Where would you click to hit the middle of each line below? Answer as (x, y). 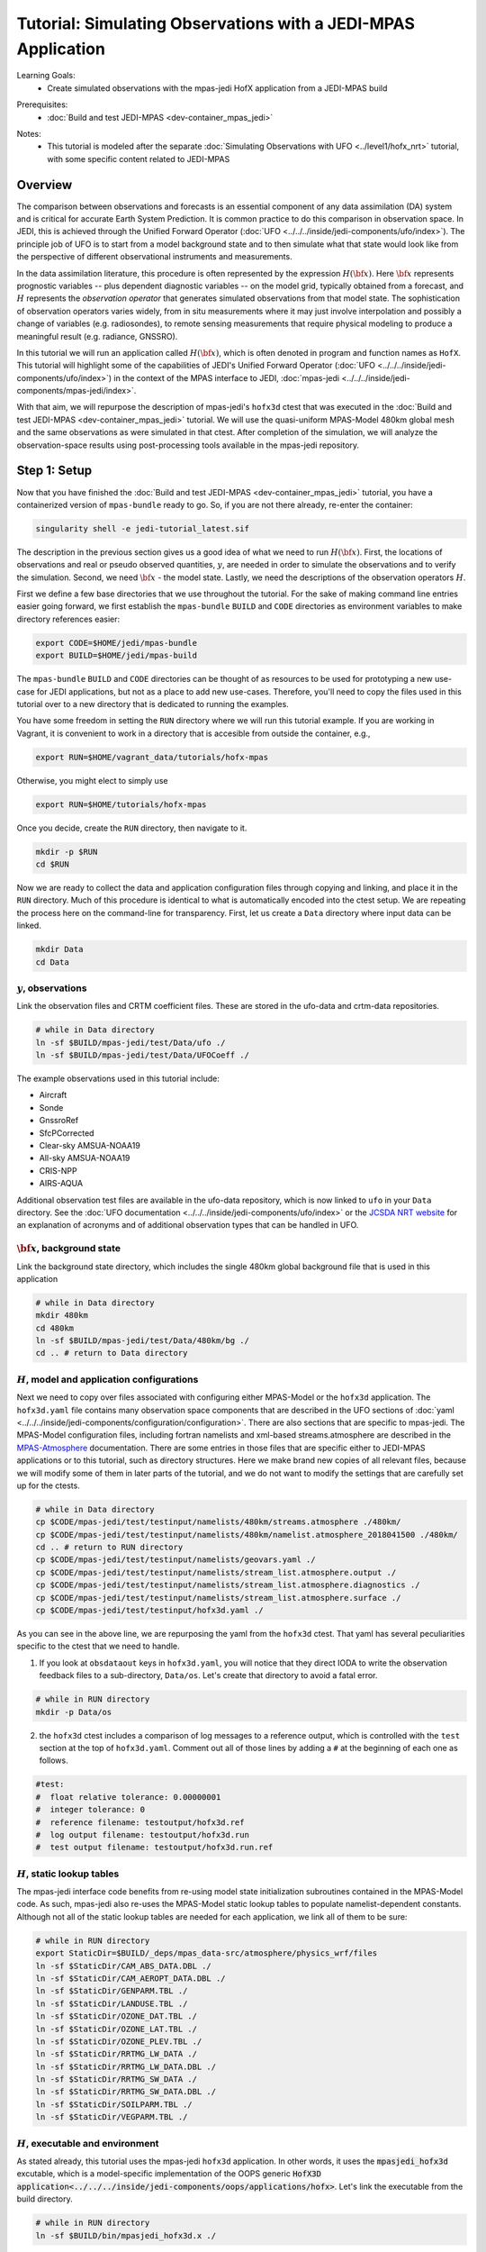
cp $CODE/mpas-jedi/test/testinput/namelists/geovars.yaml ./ (175, 1560)
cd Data (52, 962)
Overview (45, 185)
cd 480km (55, 1328)
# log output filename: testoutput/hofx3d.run (142, 1834)
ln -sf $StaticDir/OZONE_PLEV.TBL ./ (119, 2041)
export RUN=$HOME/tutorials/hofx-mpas (121, 804)
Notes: (29, 133)
